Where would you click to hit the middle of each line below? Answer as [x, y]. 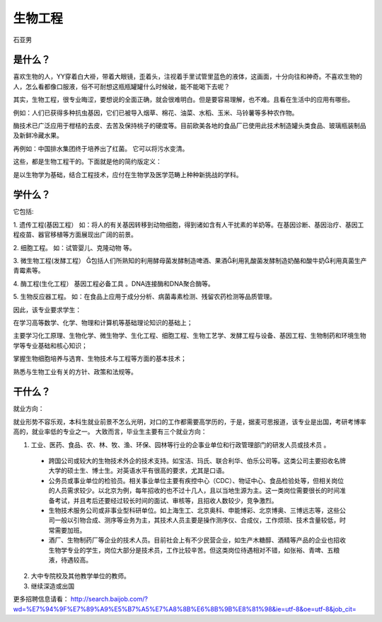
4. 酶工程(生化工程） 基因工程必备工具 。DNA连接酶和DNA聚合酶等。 [114, 283]
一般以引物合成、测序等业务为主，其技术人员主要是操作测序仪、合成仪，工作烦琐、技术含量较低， [197, 520]
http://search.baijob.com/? [109, 599]
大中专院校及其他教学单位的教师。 [80, 576]
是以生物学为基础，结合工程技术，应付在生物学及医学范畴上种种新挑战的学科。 [128, 174]
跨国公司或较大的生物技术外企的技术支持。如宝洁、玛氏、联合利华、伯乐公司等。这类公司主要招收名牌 [197, 461]
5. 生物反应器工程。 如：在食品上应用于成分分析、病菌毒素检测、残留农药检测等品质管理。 [144, 297]
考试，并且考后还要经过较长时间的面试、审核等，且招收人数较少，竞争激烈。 [166, 500]
